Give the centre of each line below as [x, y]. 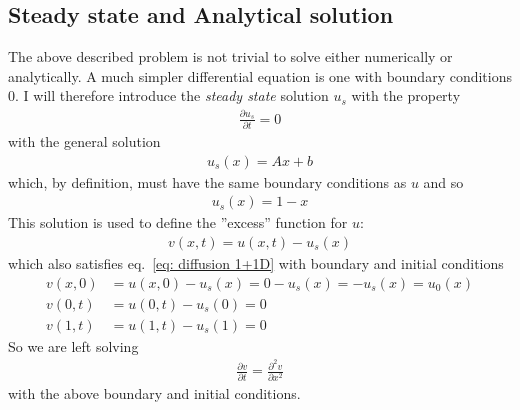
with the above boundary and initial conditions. [154, 392]
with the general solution [84, 141]
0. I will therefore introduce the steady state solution [168, 95]
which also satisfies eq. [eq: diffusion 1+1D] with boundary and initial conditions [256, 262]
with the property [406, 95]
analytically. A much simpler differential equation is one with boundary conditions [260, 75]
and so [443, 181]
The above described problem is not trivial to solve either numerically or [230, 56]
